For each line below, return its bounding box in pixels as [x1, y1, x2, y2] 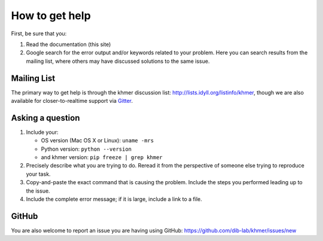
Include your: [26, 129, 59, 136]
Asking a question [11, 112, 80, 123]
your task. [26, 170, 51, 178]
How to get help [11, 9, 91, 22]
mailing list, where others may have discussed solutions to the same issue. [26, 57, 210, 65]
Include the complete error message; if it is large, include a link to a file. [26, 196, 203, 203]
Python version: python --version [41, 145, 132, 152]
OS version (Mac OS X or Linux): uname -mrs [41, 137, 154, 144]
